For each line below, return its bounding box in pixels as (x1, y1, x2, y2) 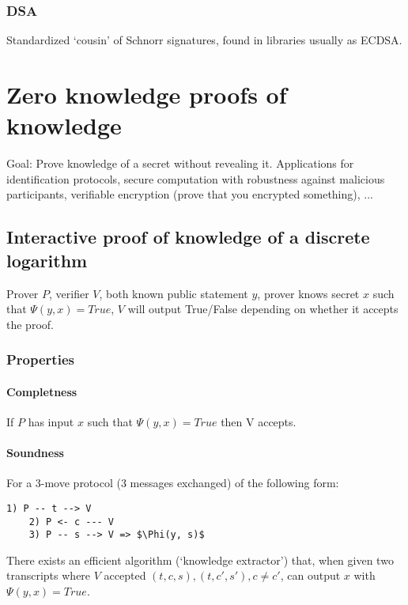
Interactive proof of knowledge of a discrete (6, 225, 370, 249)
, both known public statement (99, 285, 248, 301)
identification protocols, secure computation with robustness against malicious (6, 170, 385, 187)
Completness (6, 383, 77, 399)
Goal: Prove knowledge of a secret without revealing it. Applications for (6, 155, 354, 172)
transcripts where (6, 567, 91, 584)
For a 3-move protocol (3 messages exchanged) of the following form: (6, 475, 339, 491)
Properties (6, 350, 74, 369)
